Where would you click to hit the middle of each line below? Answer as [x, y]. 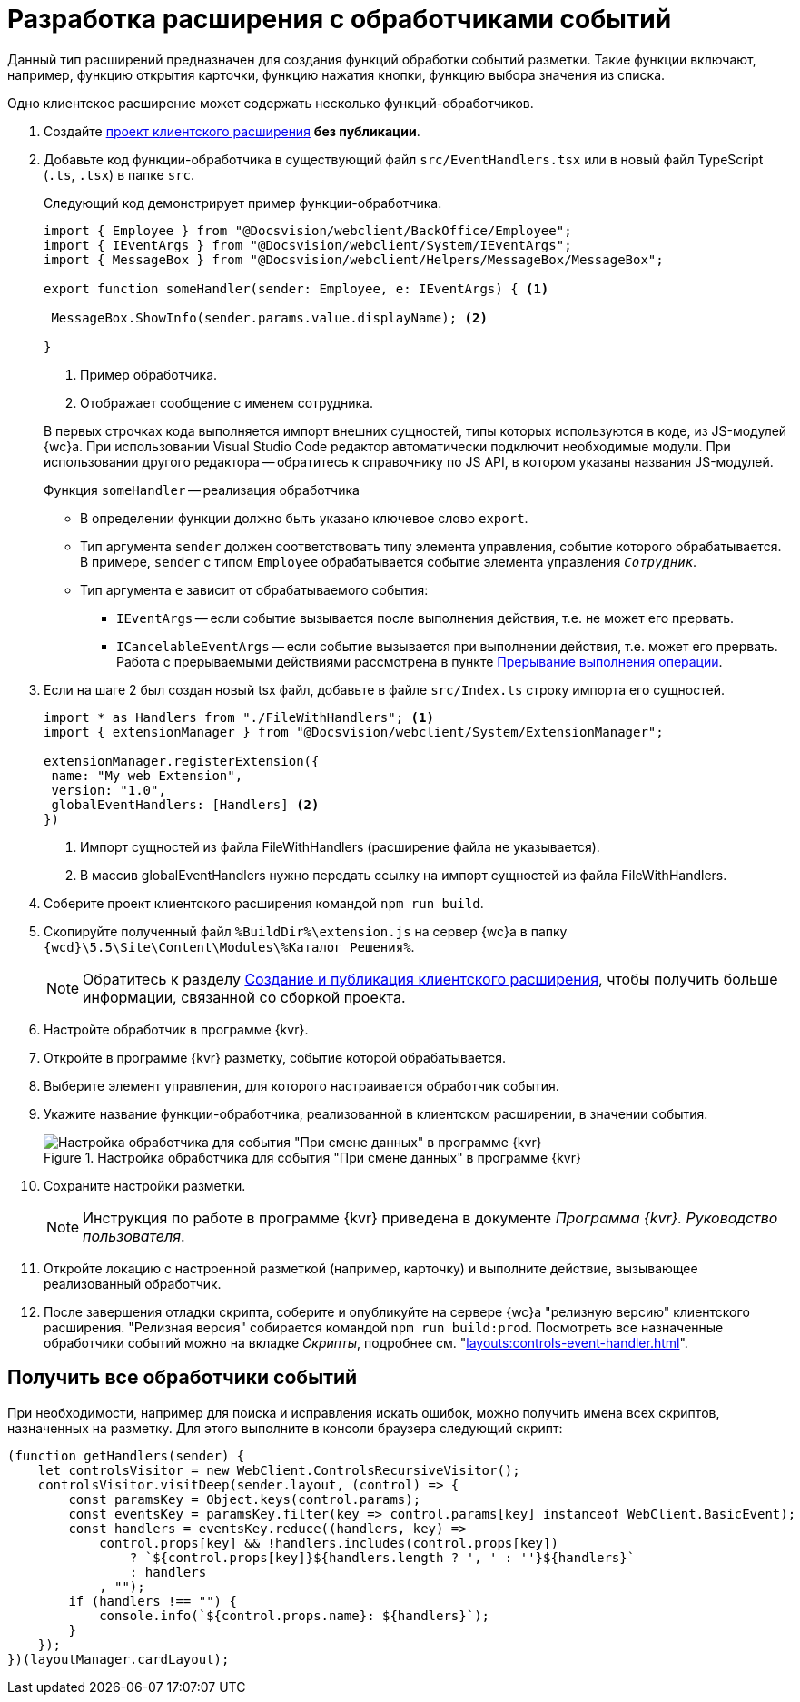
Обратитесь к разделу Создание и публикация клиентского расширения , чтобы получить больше [430, 979]
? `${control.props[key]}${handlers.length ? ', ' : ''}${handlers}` [382, 1557]
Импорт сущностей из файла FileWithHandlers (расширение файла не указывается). [340, 846]
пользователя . [134, 1236]
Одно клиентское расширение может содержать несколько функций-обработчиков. [271, 103]
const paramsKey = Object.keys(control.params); [245, 1499]
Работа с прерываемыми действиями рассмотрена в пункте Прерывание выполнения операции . [420, 661]
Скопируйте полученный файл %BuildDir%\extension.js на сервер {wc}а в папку [306, 931]
